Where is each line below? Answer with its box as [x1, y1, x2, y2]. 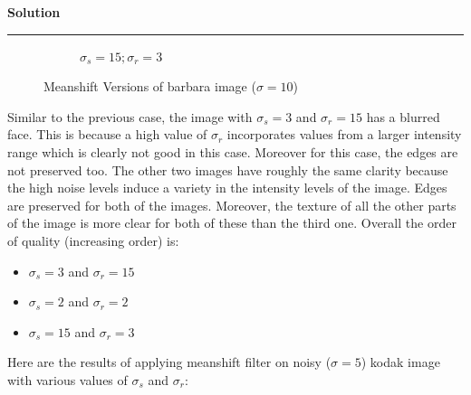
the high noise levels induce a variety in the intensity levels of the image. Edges [7, 178, 447, 197]
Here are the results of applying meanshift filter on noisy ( [7, 353, 332, 371]
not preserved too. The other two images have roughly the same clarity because [7, 160, 448, 179]
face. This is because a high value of [7, 125, 207, 144]
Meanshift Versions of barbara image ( [43, 77, 256, 96]
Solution [7, 3, 61, 21]
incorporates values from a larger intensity [226, 125, 462, 144]
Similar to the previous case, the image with [7, 107, 253, 126]
